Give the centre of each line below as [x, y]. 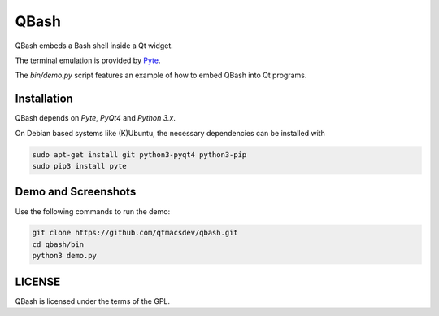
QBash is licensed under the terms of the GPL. [93, 301]
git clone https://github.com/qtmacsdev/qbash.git [135, 233]
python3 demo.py [65, 256]
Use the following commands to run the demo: [93, 211]
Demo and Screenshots [76, 192]
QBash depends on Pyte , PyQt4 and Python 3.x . [96, 118]
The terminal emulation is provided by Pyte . [88, 60]
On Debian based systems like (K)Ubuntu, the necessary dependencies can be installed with [170, 133]
